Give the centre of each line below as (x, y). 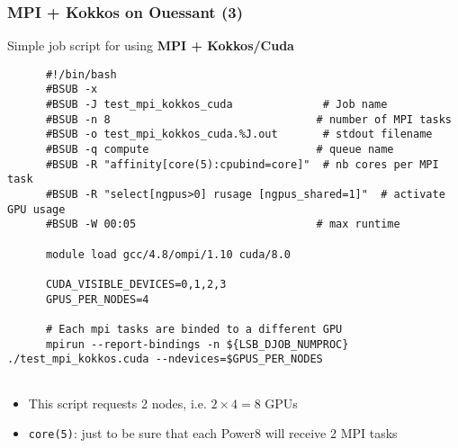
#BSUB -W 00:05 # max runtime (223, 224)
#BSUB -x (72, 90)
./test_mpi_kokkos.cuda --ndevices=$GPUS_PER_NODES (165, 359)
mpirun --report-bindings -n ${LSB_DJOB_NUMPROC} (197, 344)
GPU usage (36, 209)
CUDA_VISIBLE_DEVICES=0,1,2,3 (136, 284)
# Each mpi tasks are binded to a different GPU (194, 329)
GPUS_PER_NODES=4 (97, 299)
